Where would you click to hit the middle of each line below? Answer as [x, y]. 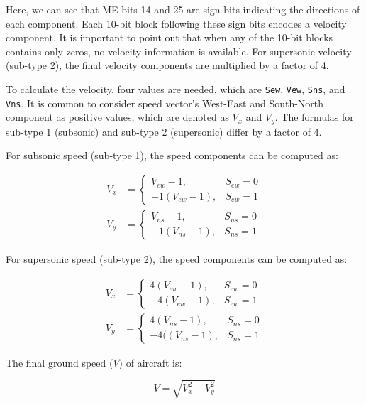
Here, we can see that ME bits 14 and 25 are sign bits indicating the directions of [183, 9]
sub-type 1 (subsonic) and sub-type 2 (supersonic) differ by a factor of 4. [164, 131]
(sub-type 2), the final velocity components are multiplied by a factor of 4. [167, 65]
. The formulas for [314, 117]
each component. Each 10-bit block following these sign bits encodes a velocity [176, 23]
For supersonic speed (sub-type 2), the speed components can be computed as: [177, 258]
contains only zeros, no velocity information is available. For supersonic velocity [179, 51]
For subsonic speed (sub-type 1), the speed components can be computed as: [172, 155]
